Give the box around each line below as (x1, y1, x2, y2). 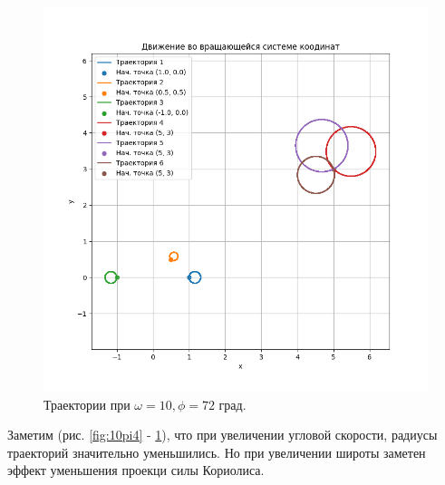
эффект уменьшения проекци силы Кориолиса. (7, 461, 265, 480)
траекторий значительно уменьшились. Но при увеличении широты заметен (7, 442, 426, 461)
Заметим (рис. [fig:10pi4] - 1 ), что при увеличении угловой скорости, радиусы (7, 425, 438, 444)
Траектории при (44, 394, 131, 413)
